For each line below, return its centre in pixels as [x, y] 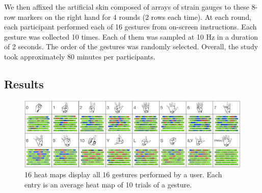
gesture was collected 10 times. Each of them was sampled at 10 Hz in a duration [131, 36]
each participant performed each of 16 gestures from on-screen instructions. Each [130, 27]
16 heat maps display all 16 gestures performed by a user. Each [123, 174]
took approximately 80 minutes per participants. [80, 56]
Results [24, 84]
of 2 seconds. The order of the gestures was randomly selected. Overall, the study [131, 46]
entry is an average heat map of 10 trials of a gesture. [108, 185]
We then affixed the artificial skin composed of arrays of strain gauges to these [127, 7]
